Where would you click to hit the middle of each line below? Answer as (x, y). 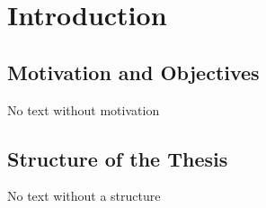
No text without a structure (84, 196)
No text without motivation (84, 109)
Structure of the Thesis (118, 158)
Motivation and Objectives (133, 72)
